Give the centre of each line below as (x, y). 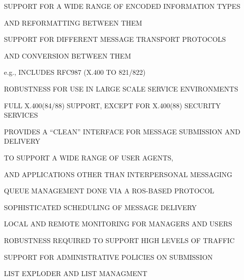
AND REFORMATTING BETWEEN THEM (73, 22)
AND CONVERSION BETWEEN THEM (68, 55)
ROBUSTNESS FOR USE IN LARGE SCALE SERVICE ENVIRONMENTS (121, 88)
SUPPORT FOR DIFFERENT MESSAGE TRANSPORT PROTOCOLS (115, 39)
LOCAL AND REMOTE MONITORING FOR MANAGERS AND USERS (118, 224)
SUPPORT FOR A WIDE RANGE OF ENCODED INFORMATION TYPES (122, 6)
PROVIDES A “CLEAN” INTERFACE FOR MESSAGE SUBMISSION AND (122, 131)
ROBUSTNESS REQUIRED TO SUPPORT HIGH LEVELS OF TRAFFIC (119, 240)
